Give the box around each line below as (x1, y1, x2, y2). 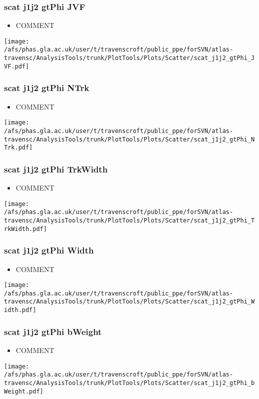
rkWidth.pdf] (4, 225, 47, 232)
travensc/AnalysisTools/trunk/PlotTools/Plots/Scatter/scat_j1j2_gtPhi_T (4, 217, 255, 224)
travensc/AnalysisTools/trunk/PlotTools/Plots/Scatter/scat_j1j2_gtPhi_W (4, 298, 255, 305)
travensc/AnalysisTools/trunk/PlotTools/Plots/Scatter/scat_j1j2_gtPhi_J (4, 54, 255, 62)
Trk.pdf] (4, 144, 33, 151)
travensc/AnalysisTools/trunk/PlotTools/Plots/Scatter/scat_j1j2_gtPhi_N (4, 135, 255, 143)
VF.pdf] (4, 62, 29, 70)
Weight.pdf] (4, 387, 43, 395)
